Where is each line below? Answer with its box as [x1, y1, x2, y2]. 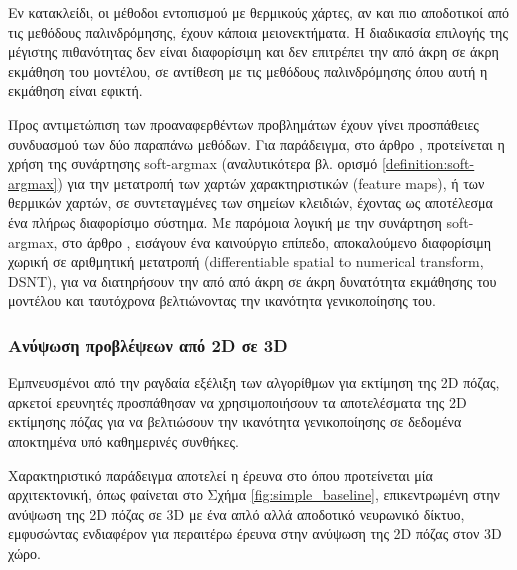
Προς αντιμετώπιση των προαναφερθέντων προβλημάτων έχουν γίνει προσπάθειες [8, 113, 479, 134]
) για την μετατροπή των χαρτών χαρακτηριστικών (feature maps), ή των [57, 172, 485, 193]
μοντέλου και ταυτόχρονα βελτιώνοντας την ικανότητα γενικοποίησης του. [8, 290, 436, 311]
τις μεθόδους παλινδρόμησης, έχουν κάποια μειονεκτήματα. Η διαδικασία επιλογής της [8, 21, 508, 42]
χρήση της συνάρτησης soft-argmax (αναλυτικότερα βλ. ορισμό [8, 153, 378, 174]
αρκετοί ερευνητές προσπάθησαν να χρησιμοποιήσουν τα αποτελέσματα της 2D [8, 391, 467, 412]
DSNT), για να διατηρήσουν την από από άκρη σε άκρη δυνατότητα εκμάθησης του [8, 270, 497, 291]
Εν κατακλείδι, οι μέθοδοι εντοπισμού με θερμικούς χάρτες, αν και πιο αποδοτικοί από [8, 2, 510, 22]
